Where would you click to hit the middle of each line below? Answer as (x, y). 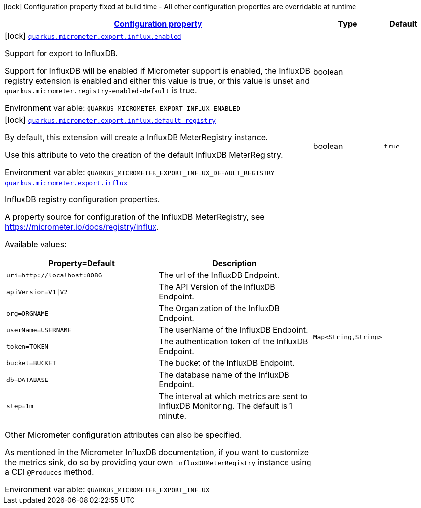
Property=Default (82, 263)
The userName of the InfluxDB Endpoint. (233, 330)
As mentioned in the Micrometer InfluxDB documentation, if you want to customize (157, 452)
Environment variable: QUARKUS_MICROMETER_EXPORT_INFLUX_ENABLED (123, 108)
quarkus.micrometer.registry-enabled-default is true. (101, 90)
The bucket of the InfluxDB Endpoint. (227, 363)
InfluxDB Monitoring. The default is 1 (226, 406)
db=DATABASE (28, 380)
